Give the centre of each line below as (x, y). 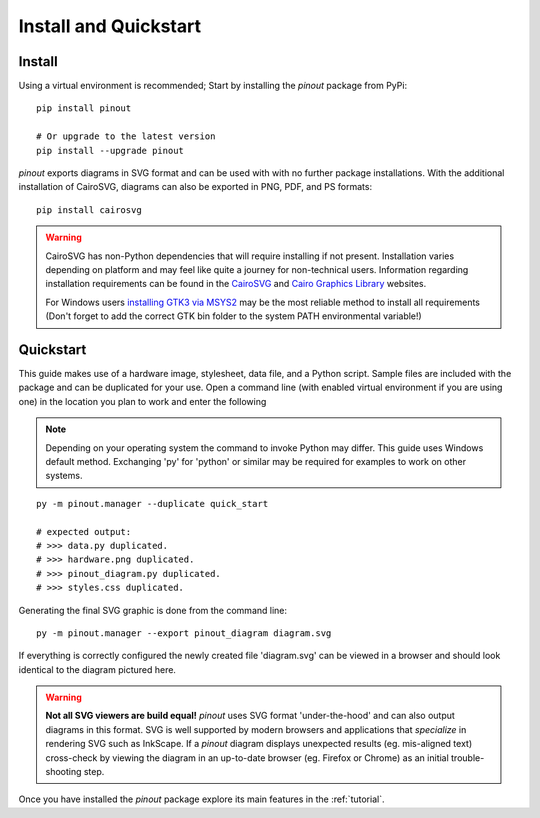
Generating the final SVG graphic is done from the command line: (153, 610)
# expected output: (84, 531)
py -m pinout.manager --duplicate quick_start (152, 503)
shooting (63, 772)
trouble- (467, 757)
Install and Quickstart (110, 26)
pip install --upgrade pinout (110, 150)
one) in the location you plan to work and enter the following (142, 401)
